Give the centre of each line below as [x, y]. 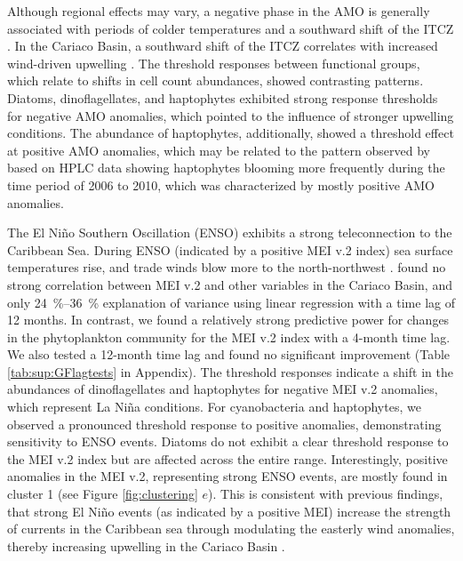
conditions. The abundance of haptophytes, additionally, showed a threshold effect [231, 133]
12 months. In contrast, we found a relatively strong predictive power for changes [228, 320]
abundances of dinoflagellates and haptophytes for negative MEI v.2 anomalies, [223, 389]
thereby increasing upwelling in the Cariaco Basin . [146, 545]
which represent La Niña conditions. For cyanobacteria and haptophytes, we [214, 407]
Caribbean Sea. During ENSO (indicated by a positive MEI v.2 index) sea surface [230, 249]
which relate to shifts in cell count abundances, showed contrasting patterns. [216, 80]
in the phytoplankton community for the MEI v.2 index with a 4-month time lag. [229, 337]
